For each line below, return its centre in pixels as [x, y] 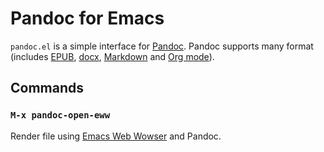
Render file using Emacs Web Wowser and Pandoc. [116, 136]
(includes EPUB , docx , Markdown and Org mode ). [112, 56]
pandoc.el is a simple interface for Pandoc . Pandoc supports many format [162, 46]
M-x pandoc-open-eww [60, 115]
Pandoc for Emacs [87, 18]
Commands [47, 88]
